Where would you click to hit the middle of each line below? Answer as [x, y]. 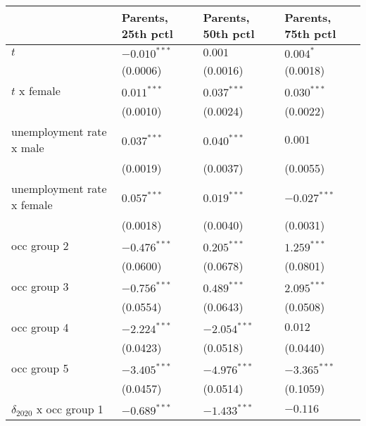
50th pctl [229, 33]
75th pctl [310, 33]
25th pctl [147, 33]
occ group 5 [40, 368]
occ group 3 [40, 286]
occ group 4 [40, 327]
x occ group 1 [70, 409]
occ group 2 [40, 245]
